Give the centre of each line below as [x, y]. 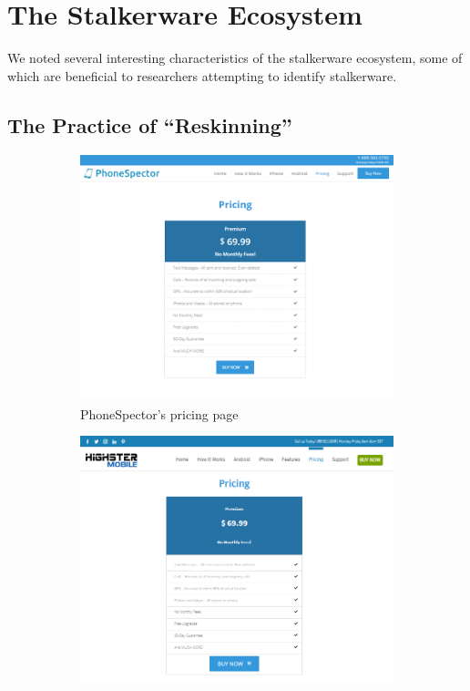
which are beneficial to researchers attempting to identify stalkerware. [202, 75]
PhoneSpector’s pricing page [159, 413]
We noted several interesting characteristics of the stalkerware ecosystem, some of [235, 58]
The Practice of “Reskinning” [150, 124]
